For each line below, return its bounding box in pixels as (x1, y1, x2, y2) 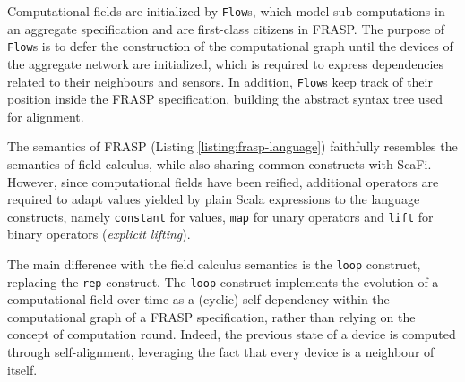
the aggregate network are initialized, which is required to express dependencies (7, 54, 444, 72)
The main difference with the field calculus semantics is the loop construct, (7, 254, 421, 273)
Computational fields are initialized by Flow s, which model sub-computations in (7, 2, 445, 20)
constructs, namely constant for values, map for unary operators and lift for (7, 207, 434, 225)
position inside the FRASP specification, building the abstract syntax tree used (7, 89, 443, 108)
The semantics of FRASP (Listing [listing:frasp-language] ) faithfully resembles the (7, 137, 458, 156)
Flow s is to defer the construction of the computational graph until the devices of (7, 37, 453, 55)
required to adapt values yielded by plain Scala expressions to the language (7, 190, 420, 208)
